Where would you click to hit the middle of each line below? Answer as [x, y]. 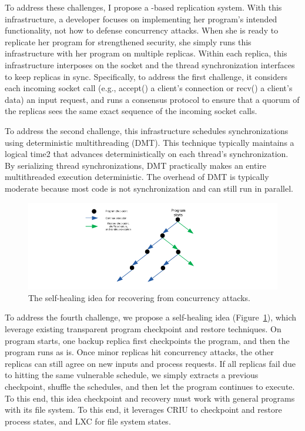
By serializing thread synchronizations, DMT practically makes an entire [136, 165]
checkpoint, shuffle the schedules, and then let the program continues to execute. [150, 386]
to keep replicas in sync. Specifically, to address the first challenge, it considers [146, 76]
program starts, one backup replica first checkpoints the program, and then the [147, 340]
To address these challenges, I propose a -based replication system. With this [143, 7]
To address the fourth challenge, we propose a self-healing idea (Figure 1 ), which [151, 317]
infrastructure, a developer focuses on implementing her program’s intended [141, 19]
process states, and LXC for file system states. [88, 421]
